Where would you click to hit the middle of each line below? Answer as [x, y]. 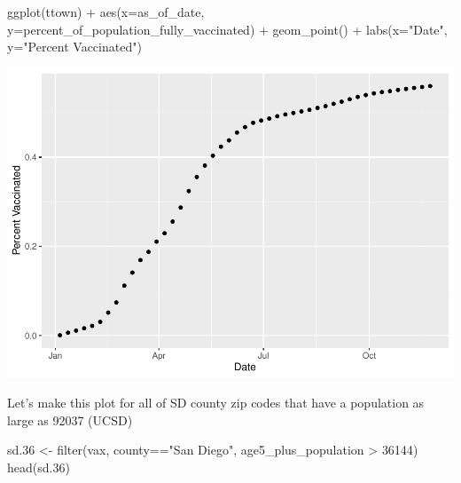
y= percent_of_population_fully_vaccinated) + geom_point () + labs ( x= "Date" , [227, 29]
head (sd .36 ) [39, 467]
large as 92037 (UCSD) [70, 420]
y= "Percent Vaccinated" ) [74, 47]
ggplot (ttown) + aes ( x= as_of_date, [106, 12]
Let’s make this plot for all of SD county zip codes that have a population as [216, 403]
